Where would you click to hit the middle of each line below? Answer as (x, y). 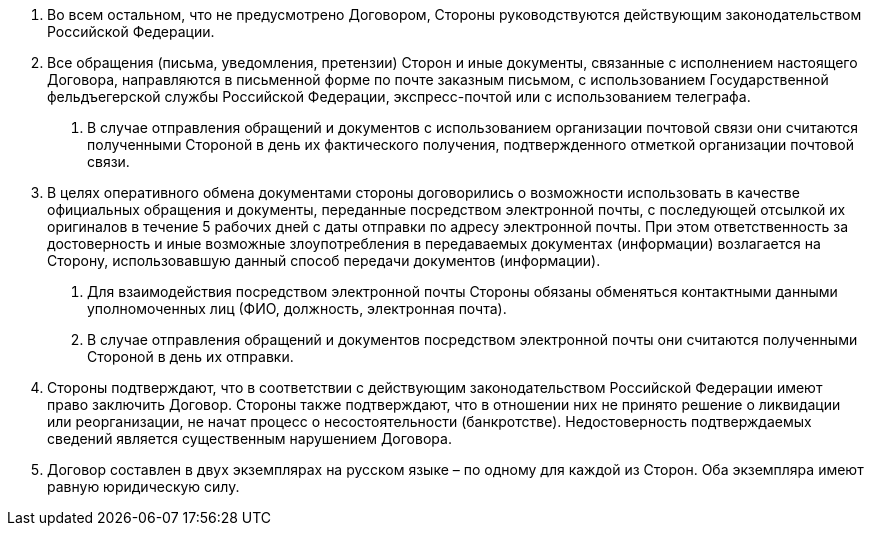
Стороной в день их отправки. (190, 356)
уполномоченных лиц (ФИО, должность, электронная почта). (297, 308)
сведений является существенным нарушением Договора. (249, 438)
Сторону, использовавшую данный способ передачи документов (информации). (324, 260)
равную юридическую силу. (143, 486)
